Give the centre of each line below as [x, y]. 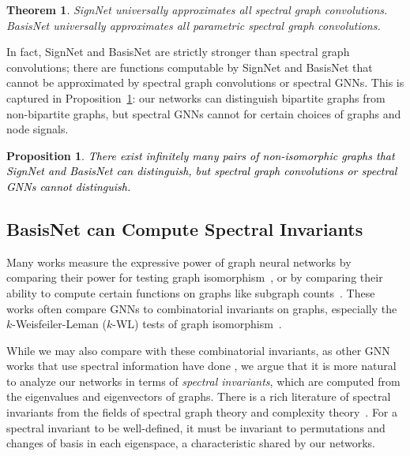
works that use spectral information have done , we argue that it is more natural [201, 366]
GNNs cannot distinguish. [69, 186]
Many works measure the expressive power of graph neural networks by [179, 262]
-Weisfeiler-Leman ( [59, 324]
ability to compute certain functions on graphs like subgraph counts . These [191, 292]
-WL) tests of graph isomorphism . [197, 324]
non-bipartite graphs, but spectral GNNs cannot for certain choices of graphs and [204, 113]
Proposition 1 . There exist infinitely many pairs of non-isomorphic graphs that [201, 155]
